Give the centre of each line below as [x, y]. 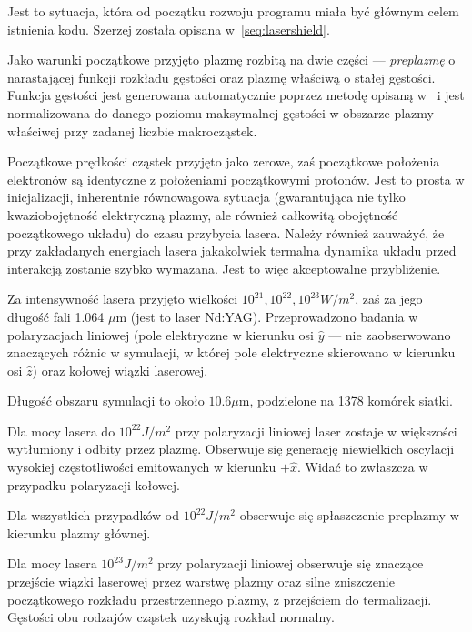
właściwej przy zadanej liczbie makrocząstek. [132, 130]
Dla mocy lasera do [61, 431]
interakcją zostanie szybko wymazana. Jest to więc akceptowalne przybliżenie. [224, 268]
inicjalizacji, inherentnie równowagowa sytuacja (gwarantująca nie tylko [206, 197]
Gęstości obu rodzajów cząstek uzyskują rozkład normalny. [171, 617]
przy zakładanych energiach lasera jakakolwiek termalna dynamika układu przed [232, 251]
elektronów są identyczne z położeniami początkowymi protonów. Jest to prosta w [236, 179]
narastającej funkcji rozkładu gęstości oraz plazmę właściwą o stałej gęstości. [221, 77]
